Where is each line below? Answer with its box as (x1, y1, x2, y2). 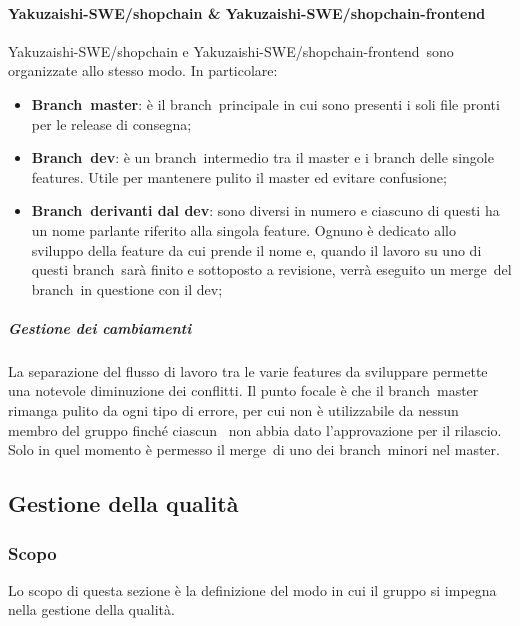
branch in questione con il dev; (31, 278, 223, 299)
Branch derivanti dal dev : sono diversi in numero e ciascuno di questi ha (31, 200, 500, 221)
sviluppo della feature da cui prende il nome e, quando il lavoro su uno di (31, 239, 482, 260)
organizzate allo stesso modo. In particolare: (8, 60, 278, 81)
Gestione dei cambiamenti (8, 317, 192, 338)
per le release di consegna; (31, 113, 192, 134)
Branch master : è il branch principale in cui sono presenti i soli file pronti (31, 93, 500, 114)
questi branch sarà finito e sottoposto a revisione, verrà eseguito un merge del (31, 259, 512, 280)
